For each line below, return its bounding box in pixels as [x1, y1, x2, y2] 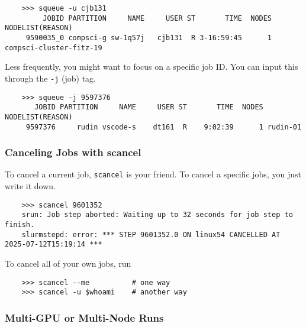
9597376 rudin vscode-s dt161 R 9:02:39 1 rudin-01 [25, 122, 302, 131]
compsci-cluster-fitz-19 [5, 43, 102, 52]
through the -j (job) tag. [5, 72, 96, 84]
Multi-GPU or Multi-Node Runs [5, 310, 164, 325]
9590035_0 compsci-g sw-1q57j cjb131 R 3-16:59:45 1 [25, 33, 272, 42]
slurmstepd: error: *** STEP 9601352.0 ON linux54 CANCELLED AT [21, 230, 281, 239]
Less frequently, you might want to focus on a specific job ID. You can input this [5, 60, 298, 73]
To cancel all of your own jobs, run [5, 257, 131, 269]
